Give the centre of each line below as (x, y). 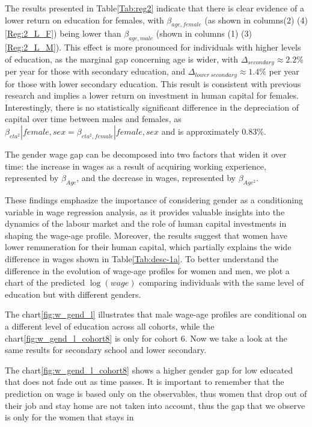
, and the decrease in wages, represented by (156, 178)
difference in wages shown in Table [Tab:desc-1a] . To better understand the (142, 259)
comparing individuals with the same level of (222, 282)
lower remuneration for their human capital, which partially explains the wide (148, 247)
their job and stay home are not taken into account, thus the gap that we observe (155, 405)
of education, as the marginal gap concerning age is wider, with (121, 59)
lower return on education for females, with (84, 20)
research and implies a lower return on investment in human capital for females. (152, 95)
